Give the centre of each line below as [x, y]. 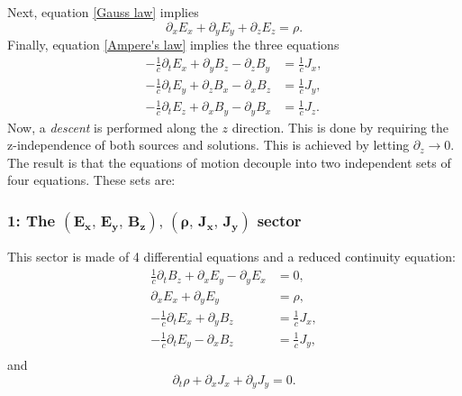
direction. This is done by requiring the [340, 127]
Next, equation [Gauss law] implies [103, 12]
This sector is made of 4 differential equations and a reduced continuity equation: [231, 257]
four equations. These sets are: [91, 180]
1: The [32, 220]
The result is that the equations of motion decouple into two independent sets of [229, 162]
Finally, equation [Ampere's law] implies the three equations [173, 45]
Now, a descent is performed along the [113, 127]
